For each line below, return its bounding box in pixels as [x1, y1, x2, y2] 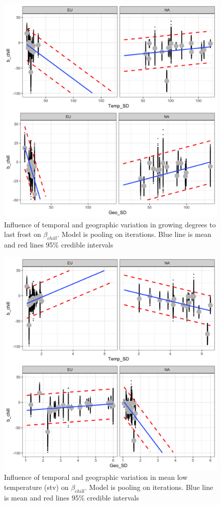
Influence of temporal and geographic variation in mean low [4, 472, 188, 482]
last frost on [4, 229, 41, 239]
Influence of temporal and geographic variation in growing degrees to [4, 219, 216, 229]
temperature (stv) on [4, 481, 69, 492]
